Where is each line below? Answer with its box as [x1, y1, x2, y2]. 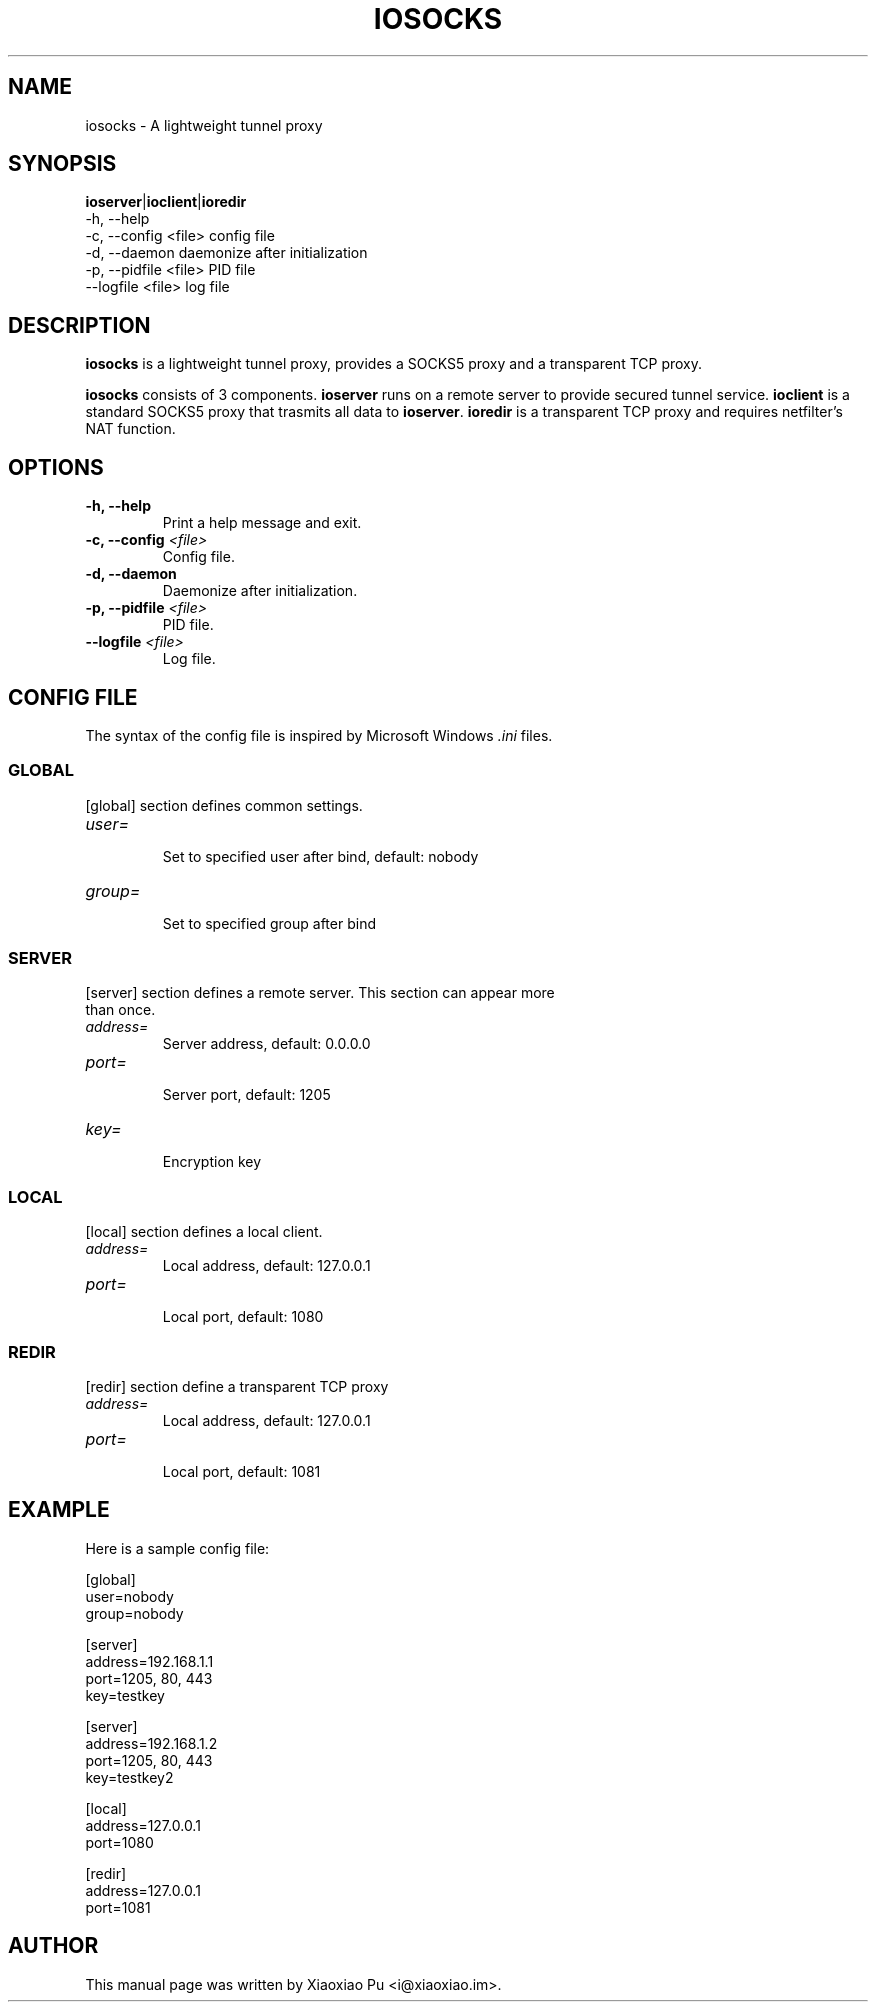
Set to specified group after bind [162, 914, 376, 932]
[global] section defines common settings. [85, 796, 363, 814]
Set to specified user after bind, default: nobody [162, 847, 479, 865]
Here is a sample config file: [85, 1539, 270, 1557]
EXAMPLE [8, 1497, 110, 1523]
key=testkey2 [85, 1768, 174, 1786]
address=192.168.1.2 [85, 1734, 218, 1752]
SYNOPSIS [8, 151, 117, 177]
